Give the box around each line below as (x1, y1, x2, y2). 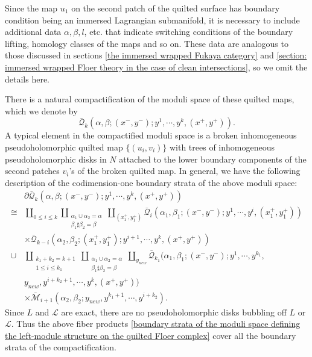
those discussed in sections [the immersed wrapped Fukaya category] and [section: (5, 49, 307, 61)
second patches (5, 164, 60, 177)
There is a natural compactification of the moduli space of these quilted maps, (5, 93, 294, 105)
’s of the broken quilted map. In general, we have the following (69, 164, 301, 177)
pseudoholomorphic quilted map (5, 140, 123, 153)
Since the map (5, 2, 58, 14)
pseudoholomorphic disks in (5, 152, 107, 165)
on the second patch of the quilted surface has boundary (71, 2, 280, 14)
